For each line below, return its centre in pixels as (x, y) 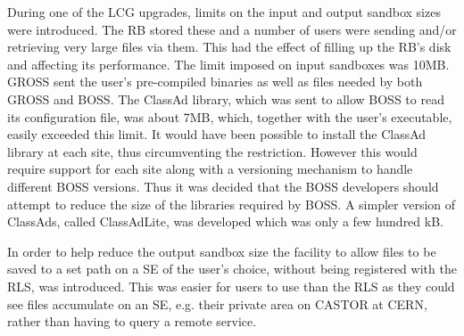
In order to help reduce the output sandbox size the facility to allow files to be (222, 251)
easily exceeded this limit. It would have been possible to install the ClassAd (217, 134)
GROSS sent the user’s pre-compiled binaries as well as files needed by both (215, 82)
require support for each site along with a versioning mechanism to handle (210, 169)
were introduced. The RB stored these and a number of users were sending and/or (232, 29)
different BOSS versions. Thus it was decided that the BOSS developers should (223, 186)
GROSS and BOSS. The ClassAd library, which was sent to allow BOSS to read (226, 98)
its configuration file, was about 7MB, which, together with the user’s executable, (230, 116)
